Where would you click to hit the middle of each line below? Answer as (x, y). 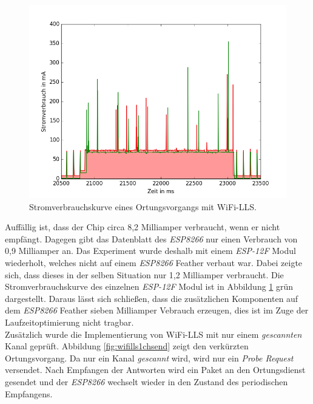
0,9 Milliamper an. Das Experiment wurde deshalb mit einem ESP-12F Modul (150, 251)
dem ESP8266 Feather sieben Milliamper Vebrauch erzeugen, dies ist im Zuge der (157, 310)
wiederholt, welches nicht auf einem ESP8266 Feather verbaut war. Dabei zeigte (154, 262)
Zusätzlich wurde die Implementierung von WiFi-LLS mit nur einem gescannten (153, 334)
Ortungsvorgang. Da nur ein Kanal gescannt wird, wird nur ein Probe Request (149, 358)
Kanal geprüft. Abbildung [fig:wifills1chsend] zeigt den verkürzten (127, 346)
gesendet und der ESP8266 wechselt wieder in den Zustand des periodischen (146, 381)
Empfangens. (29, 393)
